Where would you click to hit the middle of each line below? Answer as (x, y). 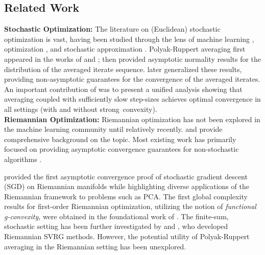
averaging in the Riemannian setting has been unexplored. (95, 246)
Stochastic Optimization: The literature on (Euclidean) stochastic (112, 29)
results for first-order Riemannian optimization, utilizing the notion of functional (130, 206)
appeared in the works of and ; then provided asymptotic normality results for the (133, 59)
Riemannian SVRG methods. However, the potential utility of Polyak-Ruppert (127, 236)
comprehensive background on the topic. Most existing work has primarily (120, 139)
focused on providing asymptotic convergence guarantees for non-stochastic (122, 149)
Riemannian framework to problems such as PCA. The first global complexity (126, 196)
